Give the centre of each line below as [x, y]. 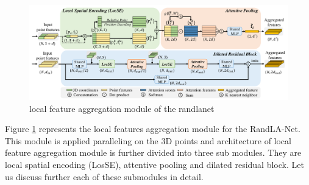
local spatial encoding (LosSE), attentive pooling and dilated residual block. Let [154, 165]
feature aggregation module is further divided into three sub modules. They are [153, 152]
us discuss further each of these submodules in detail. [104, 176]
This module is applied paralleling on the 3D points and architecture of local [148, 140]
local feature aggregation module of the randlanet [122, 108]
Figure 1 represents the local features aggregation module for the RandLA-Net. [153, 129]
